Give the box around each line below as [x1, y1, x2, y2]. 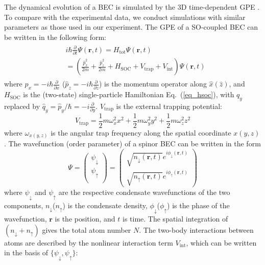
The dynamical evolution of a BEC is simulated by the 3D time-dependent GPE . [4, 2, 260, 12]
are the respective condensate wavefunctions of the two [58, 187, 230, 197]
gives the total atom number [42, 224, 131, 235]
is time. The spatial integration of [123, 213, 228, 224]
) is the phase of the [167, 200, 230, 211]
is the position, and [55, 213, 115, 224]
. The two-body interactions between [139, 224, 254, 235]
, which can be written [186, 237, 257, 248]
